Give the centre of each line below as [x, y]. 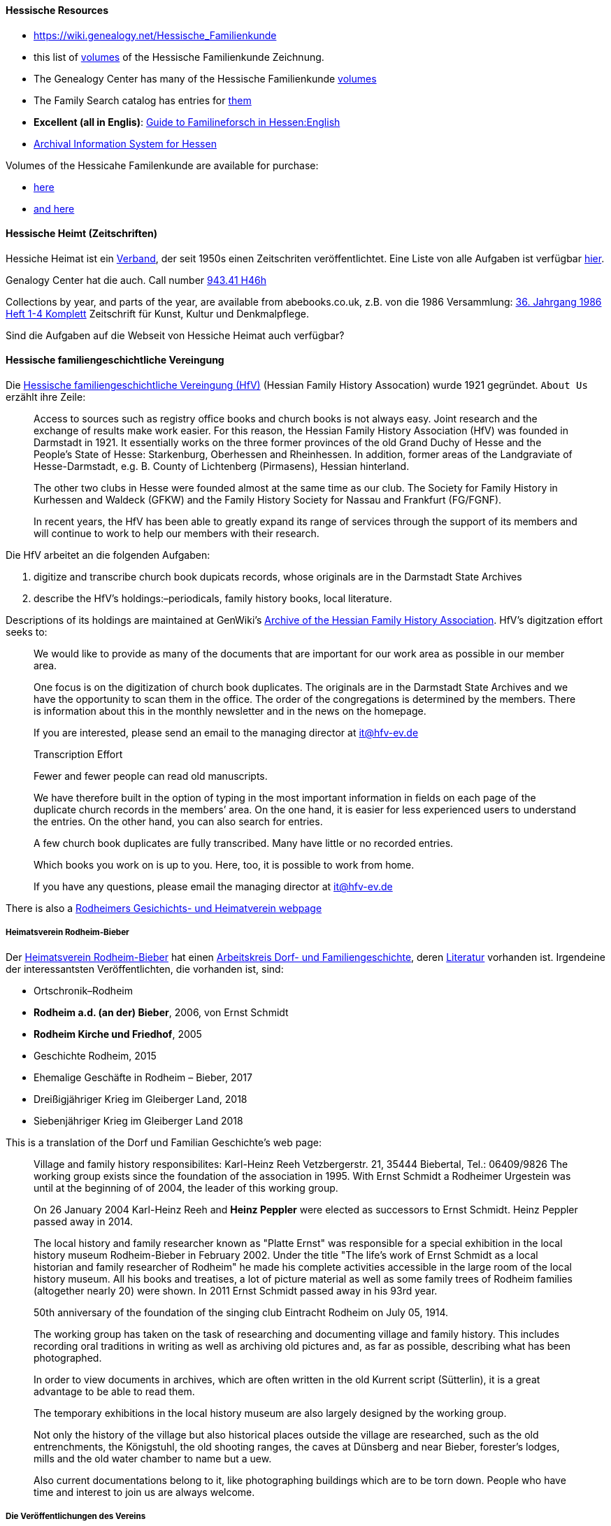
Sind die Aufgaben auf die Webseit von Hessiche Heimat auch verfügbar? [175, 335]
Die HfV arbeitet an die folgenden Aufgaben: [108, 555]
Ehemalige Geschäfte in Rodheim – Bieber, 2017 [143, 1077]
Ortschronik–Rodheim [83, 990]
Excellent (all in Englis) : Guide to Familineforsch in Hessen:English [187, 122]
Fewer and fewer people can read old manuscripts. [151, 776]
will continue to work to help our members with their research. [177, 534]
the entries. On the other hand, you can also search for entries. [178, 822]
